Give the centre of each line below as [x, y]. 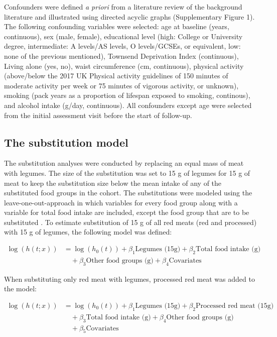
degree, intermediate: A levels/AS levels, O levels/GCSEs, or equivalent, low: [122, 46]
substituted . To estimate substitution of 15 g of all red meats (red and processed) [130, 222]
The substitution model [66, 142]
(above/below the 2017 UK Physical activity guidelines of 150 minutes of [116, 76]
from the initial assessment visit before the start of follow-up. [98, 115]
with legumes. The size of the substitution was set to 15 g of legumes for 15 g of [127, 173]
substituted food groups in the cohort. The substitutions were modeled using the [128, 193]
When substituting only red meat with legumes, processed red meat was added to [129, 278]
